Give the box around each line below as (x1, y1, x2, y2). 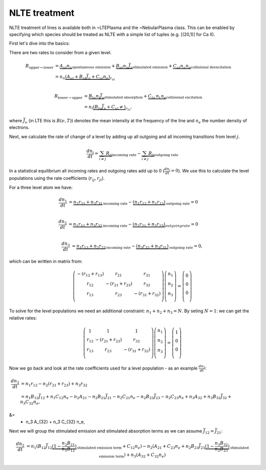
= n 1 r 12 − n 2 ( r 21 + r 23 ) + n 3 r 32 (21, 381, 88, 388)
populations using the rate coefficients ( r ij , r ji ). (9, 175, 105, 182)
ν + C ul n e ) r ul (88, 74, 115, 81)
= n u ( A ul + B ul (55, 74, 87, 81)
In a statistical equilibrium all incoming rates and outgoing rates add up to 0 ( (9, 168, 165, 173)
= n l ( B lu (84, 104, 102, 111)
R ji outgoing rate (148, 150, 178, 157)
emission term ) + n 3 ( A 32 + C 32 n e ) (99, 452, 166, 459)
